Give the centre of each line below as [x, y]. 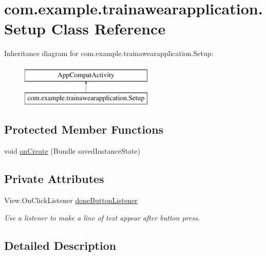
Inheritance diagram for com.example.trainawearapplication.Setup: [109, 53]
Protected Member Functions [84, 129]
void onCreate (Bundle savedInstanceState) [72, 151]
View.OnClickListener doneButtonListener [71, 200]
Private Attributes [54, 179]
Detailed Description [60, 245]
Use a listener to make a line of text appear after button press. [102, 217]
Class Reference [108, 29]
